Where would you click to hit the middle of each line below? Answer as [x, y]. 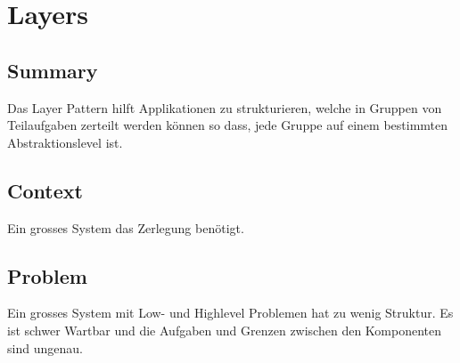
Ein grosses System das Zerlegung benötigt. [126, 227]
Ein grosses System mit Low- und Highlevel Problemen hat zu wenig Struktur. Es [230, 313]
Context [45, 190]
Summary [53, 70]
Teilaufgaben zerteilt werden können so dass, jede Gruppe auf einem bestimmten [228, 125]
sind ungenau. [45, 347]
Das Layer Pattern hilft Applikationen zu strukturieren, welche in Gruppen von [225, 107]
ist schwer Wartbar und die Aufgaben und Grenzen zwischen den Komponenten [225, 330]
